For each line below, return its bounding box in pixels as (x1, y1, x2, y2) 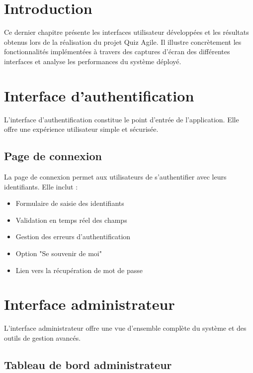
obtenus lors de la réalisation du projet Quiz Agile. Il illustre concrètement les (4, 36, 242, 47)
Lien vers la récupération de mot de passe (15, 265, 143, 275)
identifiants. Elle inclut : (4, 181, 78, 191)
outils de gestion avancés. (4, 332, 81, 343)
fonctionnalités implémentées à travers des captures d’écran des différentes (4, 46, 230, 57)
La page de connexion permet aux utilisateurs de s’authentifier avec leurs (4, 172, 227, 182)
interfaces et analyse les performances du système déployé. (4, 56, 181, 66)
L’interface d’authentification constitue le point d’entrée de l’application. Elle (4, 114, 239, 124)
